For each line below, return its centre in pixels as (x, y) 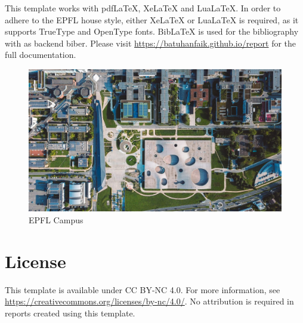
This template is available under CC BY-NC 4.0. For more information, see (143, 289)
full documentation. (41, 55)
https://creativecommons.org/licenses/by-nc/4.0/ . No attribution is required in (149, 301)
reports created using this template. (70, 313)
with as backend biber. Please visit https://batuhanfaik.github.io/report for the (151, 43)
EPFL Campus (56, 220)
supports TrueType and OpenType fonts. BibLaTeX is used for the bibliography (152, 31)
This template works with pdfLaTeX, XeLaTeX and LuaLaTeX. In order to (143, 8)
